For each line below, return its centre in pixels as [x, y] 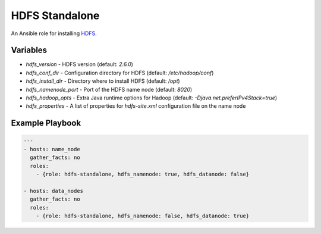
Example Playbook [46, 123]
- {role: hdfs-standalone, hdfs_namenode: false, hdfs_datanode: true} [143, 216]
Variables [29, 50]
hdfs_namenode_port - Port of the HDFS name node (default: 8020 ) [109, 89]
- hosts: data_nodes [53, 191]
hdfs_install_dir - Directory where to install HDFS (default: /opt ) [103, 81]
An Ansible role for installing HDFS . [54, 33]
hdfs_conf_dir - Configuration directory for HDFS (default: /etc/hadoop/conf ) [120, 73]
